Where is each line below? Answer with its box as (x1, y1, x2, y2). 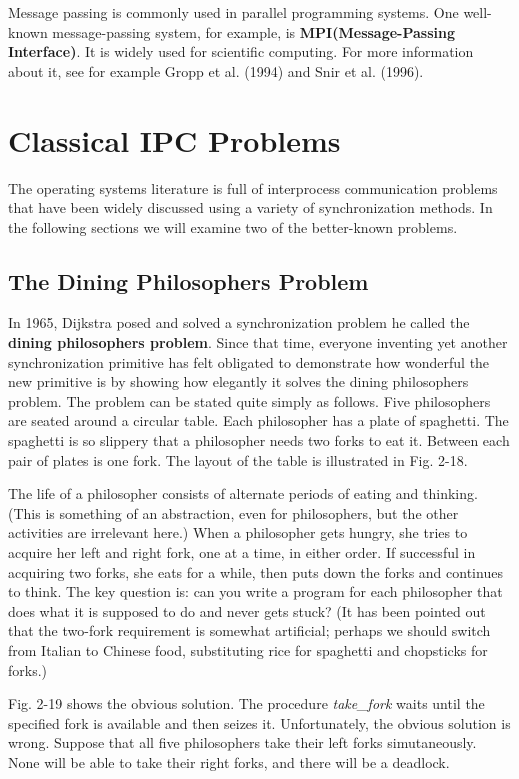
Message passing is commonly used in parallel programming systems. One (8, 2, 459, 22)
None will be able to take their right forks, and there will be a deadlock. (8, 751, 450, 772)
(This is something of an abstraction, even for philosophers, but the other (8, 502, 459, 523)
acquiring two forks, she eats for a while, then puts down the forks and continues (8, 561, 503, 582)
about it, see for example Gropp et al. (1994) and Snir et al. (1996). (8, 60, 424, 81)
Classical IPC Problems (8, 119, 341, 160)
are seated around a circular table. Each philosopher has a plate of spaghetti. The (8, 410, 509, 431)
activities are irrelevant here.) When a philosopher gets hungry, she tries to (8, 522, 468, 543)
